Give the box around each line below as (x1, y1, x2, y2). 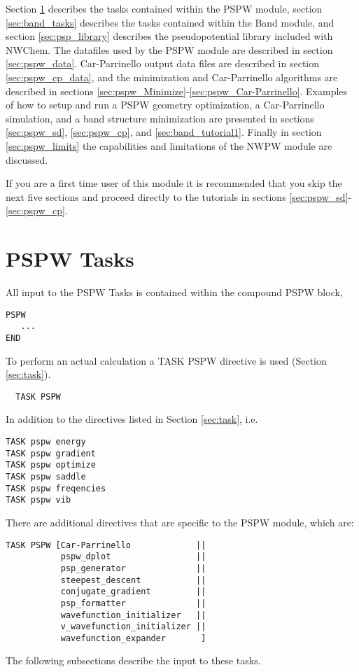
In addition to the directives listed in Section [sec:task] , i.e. (6, 412, 258, 426)
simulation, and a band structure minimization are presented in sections (6, 111, 314, 125)
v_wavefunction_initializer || (60, 622, 206, 632)
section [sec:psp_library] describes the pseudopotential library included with (6, 29, 333, 43)
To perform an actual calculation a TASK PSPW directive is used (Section (6, 353, 327, 367)
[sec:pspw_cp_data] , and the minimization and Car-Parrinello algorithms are (6, 69, 338, 84)
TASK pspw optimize (6, 460, 96, 470)
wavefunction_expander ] (60, 633, 206, 643)
